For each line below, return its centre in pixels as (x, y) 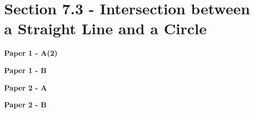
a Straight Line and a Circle (105, 28)
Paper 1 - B (25, 70)
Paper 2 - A (26, 87)
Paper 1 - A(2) (31, 53)
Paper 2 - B (25, 105)
